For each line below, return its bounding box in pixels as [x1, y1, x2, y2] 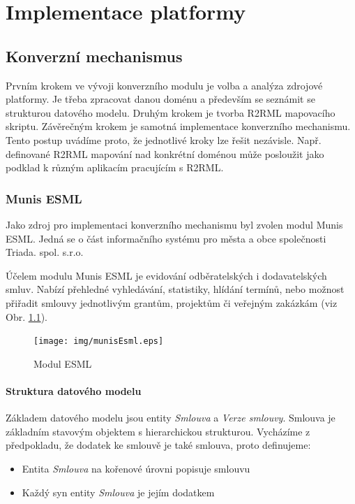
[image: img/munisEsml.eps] [33, 336, 164, 347]
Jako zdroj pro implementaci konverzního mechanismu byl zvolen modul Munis [6, 217, 343, 231]
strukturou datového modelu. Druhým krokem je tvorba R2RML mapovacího [6, 105, 335, 120]
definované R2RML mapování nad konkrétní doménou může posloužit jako [6, 146, 324, 161]
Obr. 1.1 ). [6, 309, 47, 324]
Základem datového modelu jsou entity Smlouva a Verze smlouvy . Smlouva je [6, 410, 335, 425]
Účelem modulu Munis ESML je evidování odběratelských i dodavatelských [6, 268, 327, 282]
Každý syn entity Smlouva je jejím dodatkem [22, 484, 215, 499]
